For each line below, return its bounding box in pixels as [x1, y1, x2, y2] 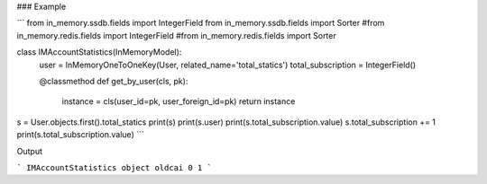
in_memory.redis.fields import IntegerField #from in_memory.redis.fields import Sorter [16, 30, 337, 40]
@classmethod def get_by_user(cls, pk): [39, 75, 188, 86]
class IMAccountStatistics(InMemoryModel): [16, 47, 182, 57]
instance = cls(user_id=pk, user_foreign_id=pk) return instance [61, 96, 296, 107]
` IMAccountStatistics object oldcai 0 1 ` [16, 162, 212, 172]
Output [16, 145, 42, 156]
